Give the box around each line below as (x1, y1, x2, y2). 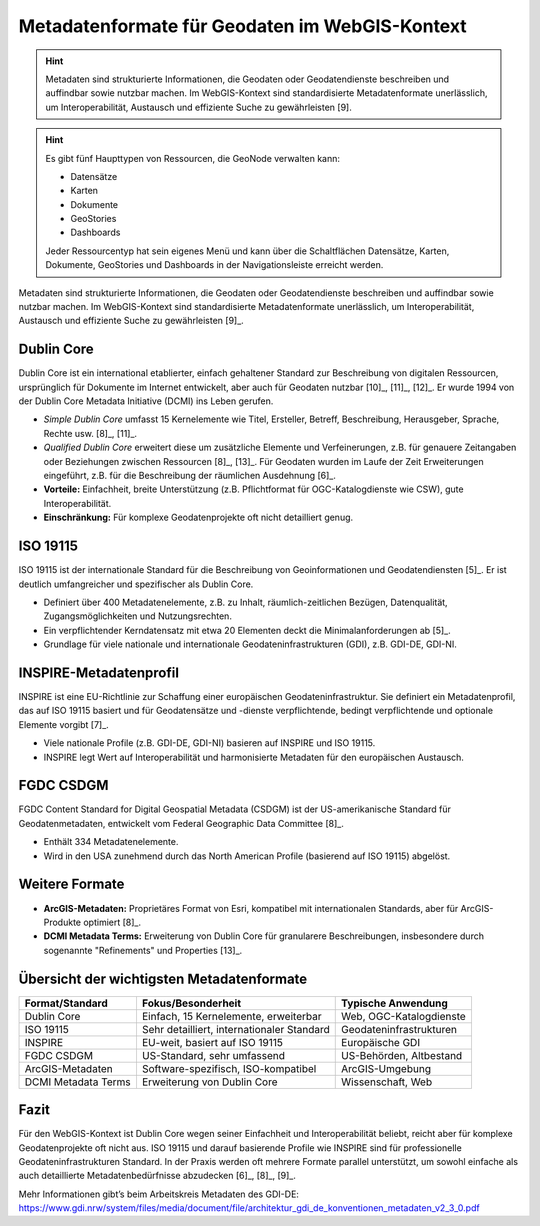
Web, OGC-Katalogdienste (341, 1009, 467, 1023)
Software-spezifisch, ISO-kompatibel (141, 1061, 317, 1075)
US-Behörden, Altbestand (341, 1048, 463, 1062)
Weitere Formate (18, 876, 125, 893)
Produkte (43, 916, 82, 928)
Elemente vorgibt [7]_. (18, 718, 109, 730)
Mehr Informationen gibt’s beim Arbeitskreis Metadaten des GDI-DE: (18, 1188, 300, 1200)
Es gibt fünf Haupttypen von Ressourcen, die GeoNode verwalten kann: (45, 152, 340, 164)
